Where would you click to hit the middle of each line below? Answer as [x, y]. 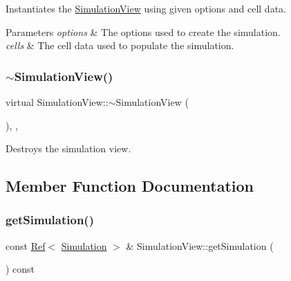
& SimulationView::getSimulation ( [200, 245]
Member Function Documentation [130, 186]
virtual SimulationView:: [57, 102]
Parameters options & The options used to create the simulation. [143, 31]
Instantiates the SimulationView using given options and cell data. [146, 8]
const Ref [26, 245]
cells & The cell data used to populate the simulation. [120, 45]
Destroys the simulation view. [68, 148]
